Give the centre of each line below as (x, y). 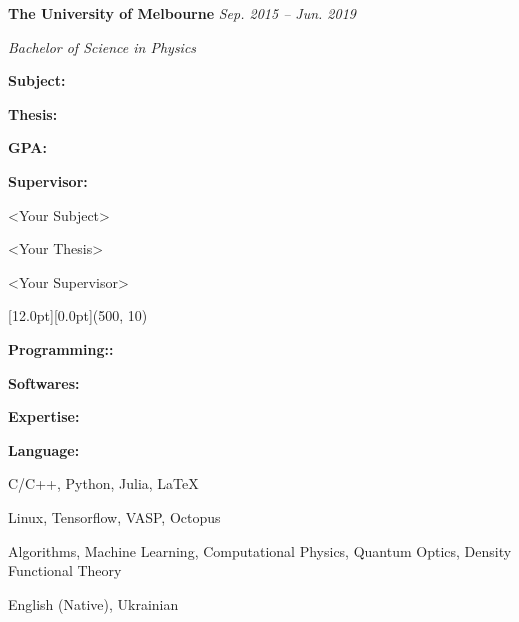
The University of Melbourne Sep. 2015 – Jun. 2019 (182, 13)
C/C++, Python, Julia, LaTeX (103, 483)
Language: (44, 449)
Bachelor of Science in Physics (102, 46)
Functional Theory (65, 570)
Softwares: (44, 382)
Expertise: (44, 416)
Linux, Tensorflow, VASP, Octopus (114, 516)
